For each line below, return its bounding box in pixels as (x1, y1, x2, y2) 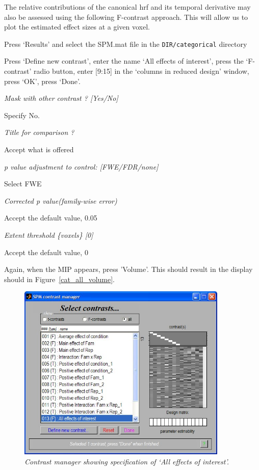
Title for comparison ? (4, 127, 74, 137)
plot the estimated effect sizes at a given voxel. (4, 21, 150, 32)
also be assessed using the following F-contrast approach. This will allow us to (4, 11, 248, 22)
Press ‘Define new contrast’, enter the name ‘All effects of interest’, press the (4, 56, 244, 66)
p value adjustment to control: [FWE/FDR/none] (4, 161, 159, 172)
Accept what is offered (4, 144, 74, 154)
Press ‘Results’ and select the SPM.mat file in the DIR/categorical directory (4, 38, 247, 49)
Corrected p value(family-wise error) (4, 195, 117, 206)
